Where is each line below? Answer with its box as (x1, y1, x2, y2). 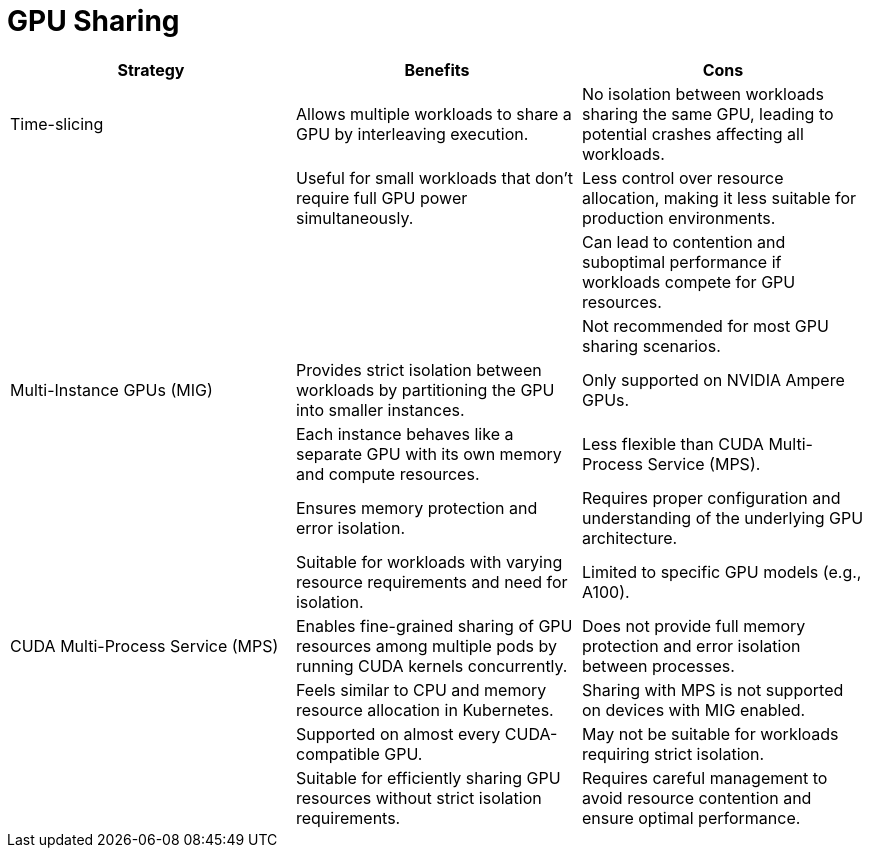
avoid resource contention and (581, 787, 812, 808)
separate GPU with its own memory (295, 443, 562, 464)
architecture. (581, 527, 678, 548)
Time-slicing (10, 113, 104, 134)
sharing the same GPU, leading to (581, 103, 834, 124)
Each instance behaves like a (295, 423, 514, 444)
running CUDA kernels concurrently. (295, 655, 568, 676)
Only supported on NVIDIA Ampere (581, 369, 845, 390)
